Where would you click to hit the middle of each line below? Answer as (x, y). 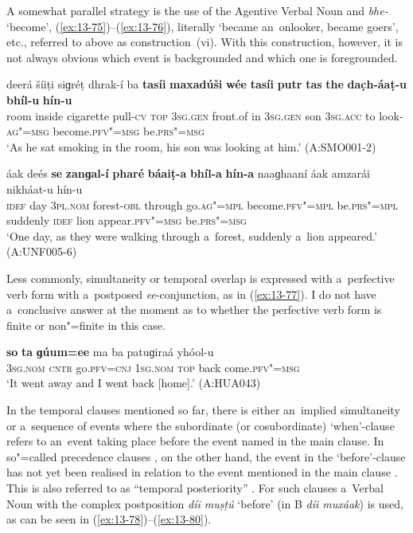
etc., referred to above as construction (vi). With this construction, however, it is (205, 42)
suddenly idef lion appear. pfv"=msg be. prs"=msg (127, 220)
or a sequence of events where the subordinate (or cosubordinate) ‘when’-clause (201, 425)
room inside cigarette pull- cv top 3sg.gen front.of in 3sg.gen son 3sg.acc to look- (205, 115)
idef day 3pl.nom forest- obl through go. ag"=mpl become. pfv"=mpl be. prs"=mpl (202, 204)
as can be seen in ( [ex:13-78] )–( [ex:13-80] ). (109, 519)
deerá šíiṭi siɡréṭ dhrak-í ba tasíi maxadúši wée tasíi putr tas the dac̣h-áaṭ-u (206, 84)
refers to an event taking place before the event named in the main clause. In (195, 441)
